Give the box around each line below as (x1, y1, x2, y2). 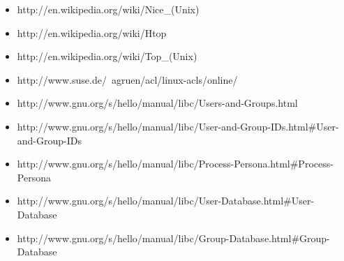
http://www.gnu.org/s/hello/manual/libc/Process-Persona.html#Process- (17, 156, 334, 171)
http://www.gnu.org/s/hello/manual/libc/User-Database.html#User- (17, 193, 315, 208)
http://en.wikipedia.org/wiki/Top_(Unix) (17, 49, 197, 64)
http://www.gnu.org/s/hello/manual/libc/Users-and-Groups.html (17, 96, 298, 110)
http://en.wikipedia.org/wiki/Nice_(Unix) (17, 2, 200, 16)
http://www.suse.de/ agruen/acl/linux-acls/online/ (17, 72, 238, 87)
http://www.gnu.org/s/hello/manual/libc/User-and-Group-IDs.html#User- (17, 119, 339, 133)
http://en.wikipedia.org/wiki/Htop (17, 25, 167, 40)
